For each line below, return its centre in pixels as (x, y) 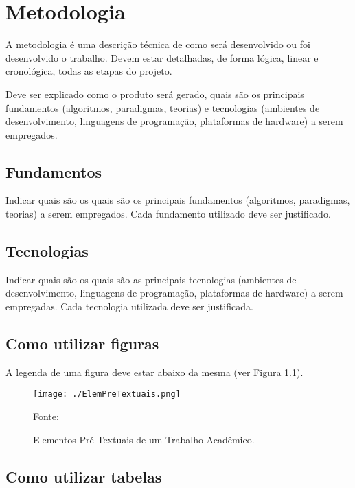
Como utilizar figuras (82, 344)
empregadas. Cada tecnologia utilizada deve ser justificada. (129, 306)
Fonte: (46, 416)
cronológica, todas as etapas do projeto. (89, 71)
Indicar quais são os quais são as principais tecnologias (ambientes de (151, 279)
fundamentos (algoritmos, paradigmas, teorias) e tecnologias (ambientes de (163, 107)
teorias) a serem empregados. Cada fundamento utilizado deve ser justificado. (168, 214)
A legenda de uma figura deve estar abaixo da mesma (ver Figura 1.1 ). (154, 372)
